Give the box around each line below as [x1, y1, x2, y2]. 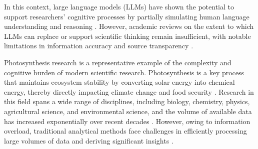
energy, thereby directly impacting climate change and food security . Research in [4, 86, 254, 97]
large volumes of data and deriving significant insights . [4, 135, 173, 146]
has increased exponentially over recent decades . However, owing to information [4, 116, 250, 126]
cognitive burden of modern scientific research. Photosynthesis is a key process [4, 67, 244, 77]
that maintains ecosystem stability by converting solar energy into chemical [4, 77, 235, 87]
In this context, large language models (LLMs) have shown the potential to [4, 1, 234, 11]
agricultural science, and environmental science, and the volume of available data [4, 106, 252, 116]
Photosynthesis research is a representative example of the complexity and [4, 57, 231, 67]
